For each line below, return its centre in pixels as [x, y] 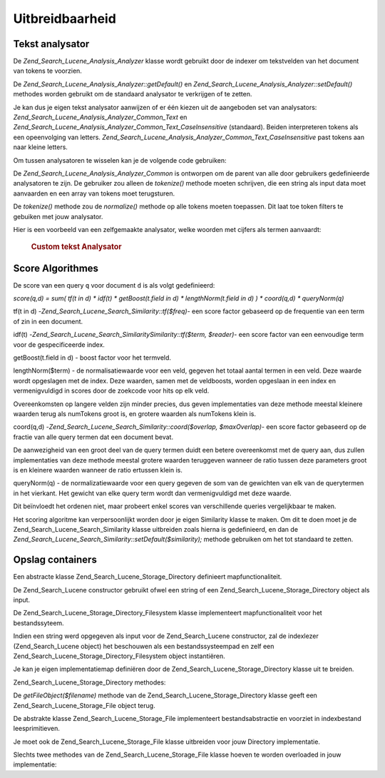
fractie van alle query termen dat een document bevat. [93, 437]
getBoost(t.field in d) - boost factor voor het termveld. [92, 358]
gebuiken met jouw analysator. [58, 216]
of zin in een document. [48, 321]
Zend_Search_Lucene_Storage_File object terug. [84, 705]
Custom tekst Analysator [76, 247]
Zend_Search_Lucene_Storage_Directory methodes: [89, 682]
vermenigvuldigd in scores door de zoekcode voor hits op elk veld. [111, 391]
